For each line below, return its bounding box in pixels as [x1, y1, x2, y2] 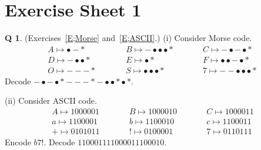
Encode [5, 136, 31, 148]
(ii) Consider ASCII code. [5, 94, 97, 107]
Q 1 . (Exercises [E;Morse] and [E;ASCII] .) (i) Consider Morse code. [5, 32, 252, 44]
